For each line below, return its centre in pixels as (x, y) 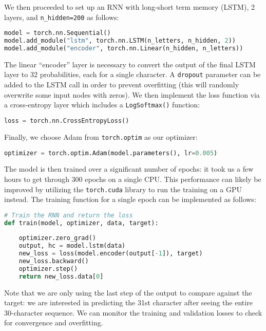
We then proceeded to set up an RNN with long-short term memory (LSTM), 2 (129, 7)
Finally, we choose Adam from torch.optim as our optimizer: (101, 136)
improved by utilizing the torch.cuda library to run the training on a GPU (123, 189)
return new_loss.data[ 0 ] (61, 276)
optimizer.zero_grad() (57, 238)
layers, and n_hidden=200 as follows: (62, 17)
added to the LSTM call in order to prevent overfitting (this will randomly (122, 85)
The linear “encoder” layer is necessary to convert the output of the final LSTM (130, 64)
